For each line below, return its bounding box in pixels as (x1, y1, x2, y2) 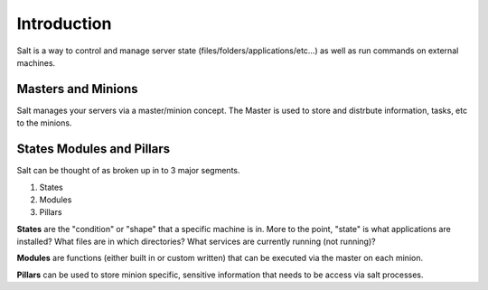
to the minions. (16, 117, 72, 128)
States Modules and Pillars (16, 141, 171, 157)
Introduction (16, 14, 112, 33)
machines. (16, 57, 56, 68)
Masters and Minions (16, 81, 139, 97)
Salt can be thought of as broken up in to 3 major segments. (16, 165, 240, 176)
